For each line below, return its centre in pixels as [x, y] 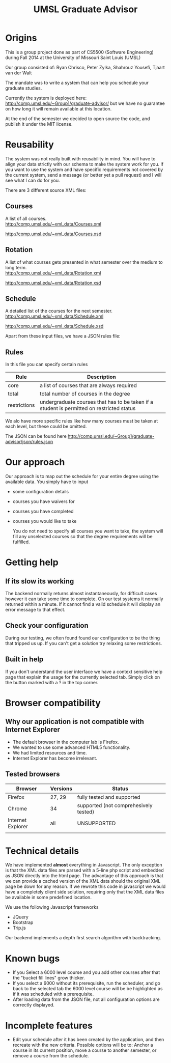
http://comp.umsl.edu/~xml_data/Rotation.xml [53, 273]
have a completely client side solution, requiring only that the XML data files [85, 892]
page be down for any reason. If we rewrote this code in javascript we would [85, 886]
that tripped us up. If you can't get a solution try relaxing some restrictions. [84, 643]
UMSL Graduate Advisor [85, 9]
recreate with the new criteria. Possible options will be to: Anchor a [83, 1045]
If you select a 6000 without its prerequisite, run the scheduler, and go [86, 983]
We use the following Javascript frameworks [52, 907]
